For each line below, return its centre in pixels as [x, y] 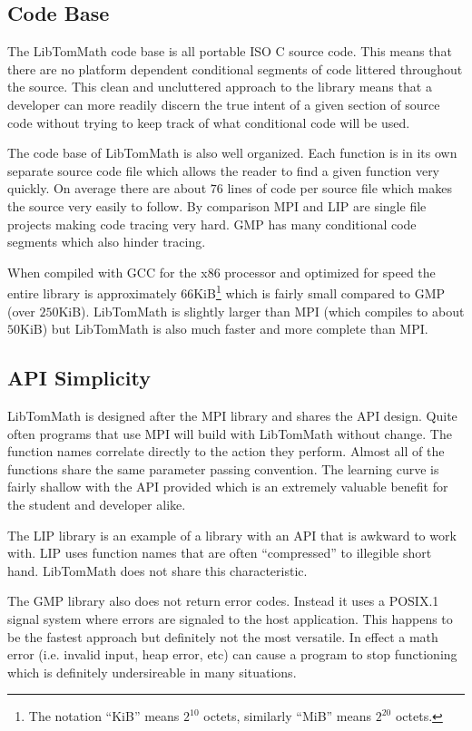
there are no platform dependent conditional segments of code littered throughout [235, 68]
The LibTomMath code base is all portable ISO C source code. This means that [230, 51]
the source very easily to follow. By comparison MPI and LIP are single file [217, 205]
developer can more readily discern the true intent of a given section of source [224, 104]
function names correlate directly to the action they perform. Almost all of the [226, 451]
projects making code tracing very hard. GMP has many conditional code [212, 224]
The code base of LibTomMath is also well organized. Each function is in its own [232, 153]
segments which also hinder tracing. [107, 242]
